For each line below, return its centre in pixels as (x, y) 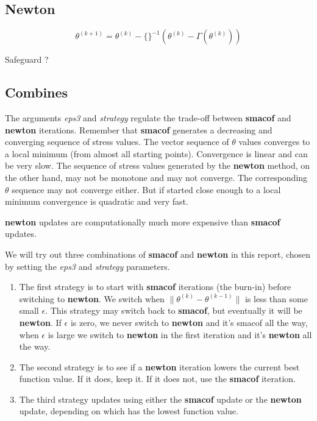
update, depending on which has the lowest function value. (129, 411)
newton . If (40, 322)
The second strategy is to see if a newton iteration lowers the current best (159, 366)
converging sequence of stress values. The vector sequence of (117, 142)
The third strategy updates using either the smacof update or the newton (160, 399)
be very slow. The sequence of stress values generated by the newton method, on (158, 165)
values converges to (274, 142)
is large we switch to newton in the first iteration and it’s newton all (180, 334)
